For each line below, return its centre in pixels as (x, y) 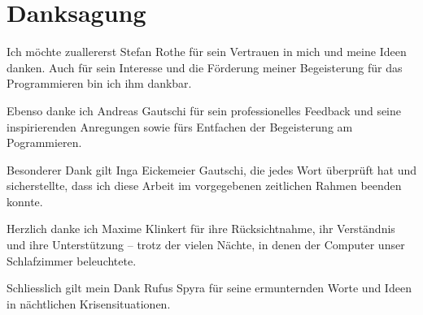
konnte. (25, 201)
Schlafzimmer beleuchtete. (72, 260)
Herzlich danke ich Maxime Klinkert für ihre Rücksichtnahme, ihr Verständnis (201, 229)
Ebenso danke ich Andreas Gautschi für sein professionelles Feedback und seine (204, 110)
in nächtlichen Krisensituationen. (89, 303)
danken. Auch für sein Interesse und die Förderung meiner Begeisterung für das (205, 67)
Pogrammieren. (44, 142)
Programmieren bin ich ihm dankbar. (99, 83)
